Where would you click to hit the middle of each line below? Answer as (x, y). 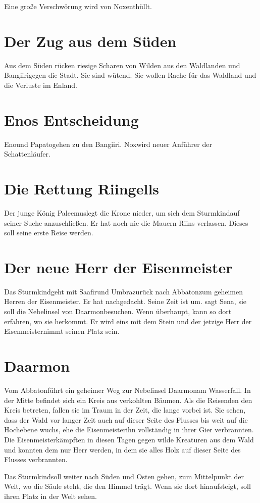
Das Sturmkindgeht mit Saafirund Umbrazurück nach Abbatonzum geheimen (123, 291)
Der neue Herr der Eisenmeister (118, 267)
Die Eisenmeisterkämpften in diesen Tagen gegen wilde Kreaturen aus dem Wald (129, 439)
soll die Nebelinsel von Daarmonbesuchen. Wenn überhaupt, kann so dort (118, 311)
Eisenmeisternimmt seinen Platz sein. (62, 331)
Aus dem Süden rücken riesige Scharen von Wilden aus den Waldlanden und (122, 65)
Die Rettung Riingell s (82, 188)
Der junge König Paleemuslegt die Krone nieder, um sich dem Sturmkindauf (122, 212)
